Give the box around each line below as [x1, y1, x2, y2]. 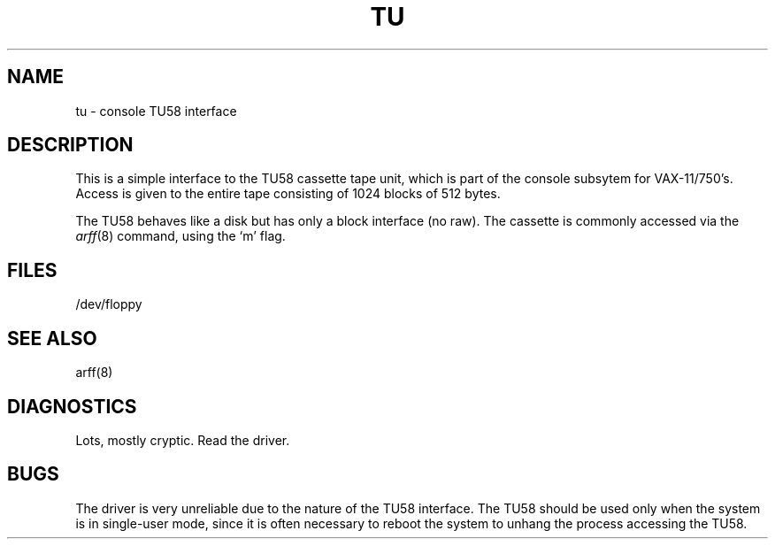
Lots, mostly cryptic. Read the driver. [75, 432, 290, 448]
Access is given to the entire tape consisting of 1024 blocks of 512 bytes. [75, 186, 501, 202]
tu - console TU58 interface [75, 103, 237, 119]
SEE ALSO [7, 327, 97, 350]
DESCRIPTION [7, 134, 134, 157]
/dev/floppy [75, 296, 142, 312]
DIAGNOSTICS [7, 395, 137, 418]
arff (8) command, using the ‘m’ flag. [75, 228, 286, 244]
